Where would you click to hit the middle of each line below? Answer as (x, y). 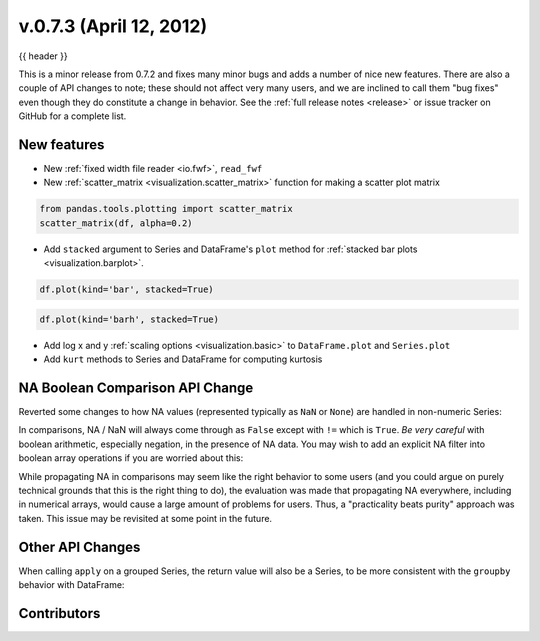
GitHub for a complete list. (72, 116)
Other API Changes (79, 546)
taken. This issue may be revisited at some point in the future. (145, 518)
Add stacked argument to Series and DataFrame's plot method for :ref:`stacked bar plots (230, 249)
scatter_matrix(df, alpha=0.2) (116, 223)
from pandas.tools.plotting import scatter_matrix (166, 209)
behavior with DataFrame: (71, 585)
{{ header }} (43, 56)
